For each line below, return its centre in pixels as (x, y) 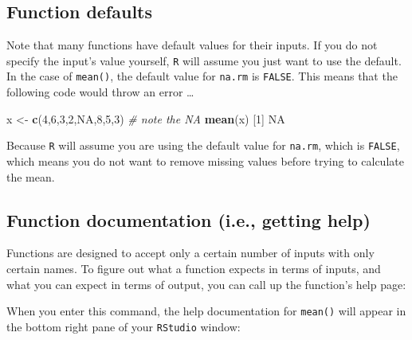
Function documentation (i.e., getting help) (188, 219)
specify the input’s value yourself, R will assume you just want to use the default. (204, 60)
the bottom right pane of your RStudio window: (124, 326)
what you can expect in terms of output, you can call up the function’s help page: (206, 284)
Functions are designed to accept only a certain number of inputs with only (190, 253)
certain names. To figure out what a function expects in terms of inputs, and (194, 268)
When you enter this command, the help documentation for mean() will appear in (206, 311)
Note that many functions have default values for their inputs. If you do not (192, 45)
